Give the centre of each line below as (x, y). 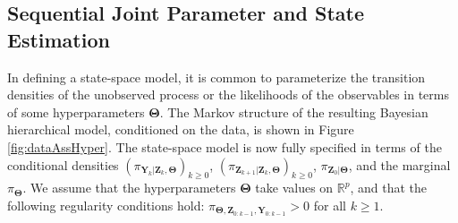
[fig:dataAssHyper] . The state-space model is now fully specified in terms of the (225, 146)
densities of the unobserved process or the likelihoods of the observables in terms (228, 94)
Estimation (59, 39)
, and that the (389, 188)
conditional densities (63, 164)
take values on (294, 188)
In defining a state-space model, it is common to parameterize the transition (216, 77)
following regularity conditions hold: (106, 205)
